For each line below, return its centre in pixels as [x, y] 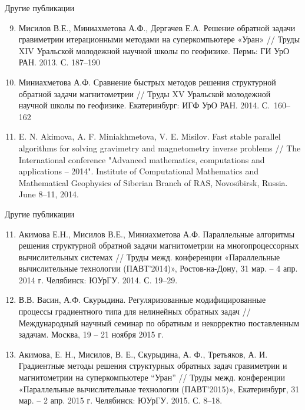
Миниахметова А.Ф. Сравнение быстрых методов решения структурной [147, 82]
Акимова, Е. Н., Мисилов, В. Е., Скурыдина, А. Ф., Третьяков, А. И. [143, 354]
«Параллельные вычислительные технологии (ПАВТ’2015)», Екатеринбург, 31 [159, 388]
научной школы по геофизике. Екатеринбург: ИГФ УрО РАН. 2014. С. [144, 105]
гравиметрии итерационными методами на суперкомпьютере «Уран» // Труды [159, 39]
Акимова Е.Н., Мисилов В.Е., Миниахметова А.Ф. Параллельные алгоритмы [157, 234]
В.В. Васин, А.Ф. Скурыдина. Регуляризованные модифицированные [142, 300]
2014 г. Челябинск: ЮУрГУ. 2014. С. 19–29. [98, 280]
